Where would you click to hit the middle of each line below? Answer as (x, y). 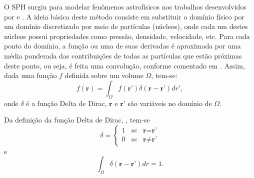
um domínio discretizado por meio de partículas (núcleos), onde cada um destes (126, 26)
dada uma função (30, 75)
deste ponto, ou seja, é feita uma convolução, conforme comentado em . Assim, (124, 65)
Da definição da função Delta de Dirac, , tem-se (77, 120)
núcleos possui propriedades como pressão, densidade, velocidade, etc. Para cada (127, 36)
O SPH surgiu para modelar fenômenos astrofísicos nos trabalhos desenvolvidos (125, 6)
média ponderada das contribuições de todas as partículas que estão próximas (123, 55)
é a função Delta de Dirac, (66, 103)
